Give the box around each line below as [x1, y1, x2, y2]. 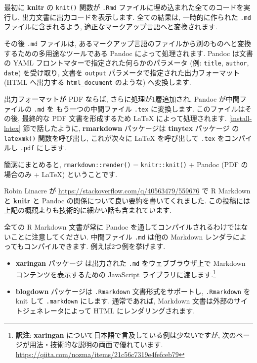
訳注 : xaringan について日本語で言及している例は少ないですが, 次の [15, 329, 236, 340]
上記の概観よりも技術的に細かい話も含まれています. [4, 205, 172, 215]
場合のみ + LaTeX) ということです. [4, 169, 118, 179]
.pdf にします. [20, 142, 66, 153]
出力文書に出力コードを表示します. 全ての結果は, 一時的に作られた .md [22, 11, 251, 22]
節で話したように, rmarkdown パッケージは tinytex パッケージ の [23, 122, 239, 133]
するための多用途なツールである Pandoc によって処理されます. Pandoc [4, 48, 230, 58]
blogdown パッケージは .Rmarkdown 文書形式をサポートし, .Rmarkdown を [15, 286, 251, 296]
